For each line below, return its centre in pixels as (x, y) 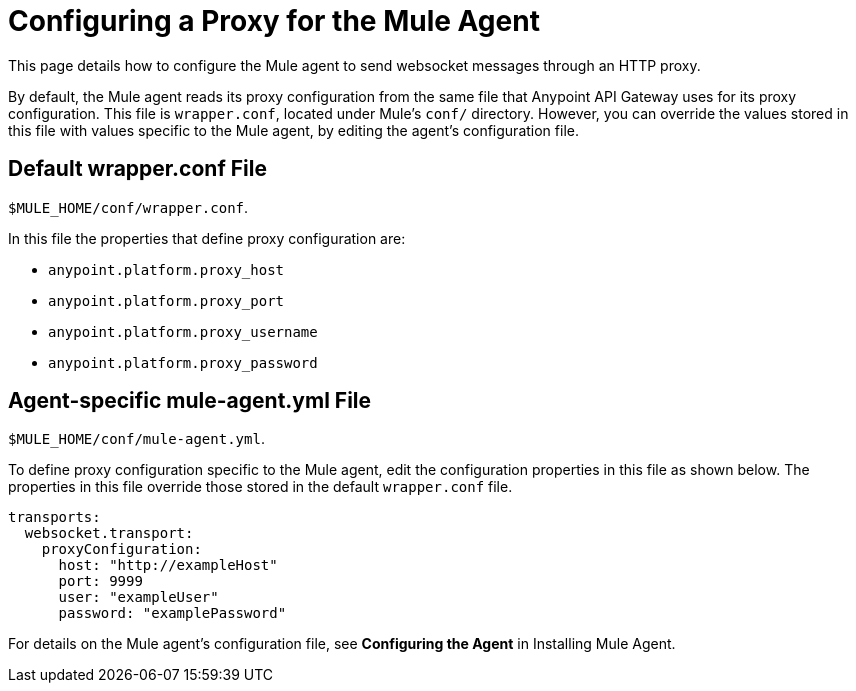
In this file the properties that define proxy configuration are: (207, 238)
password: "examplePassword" (172, 613)
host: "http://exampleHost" (168, 565)
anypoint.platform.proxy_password (183, 362)
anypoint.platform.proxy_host (166, 269)
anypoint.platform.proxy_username (183, 331)
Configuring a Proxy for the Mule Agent (274, 21)
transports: (54, 517)
